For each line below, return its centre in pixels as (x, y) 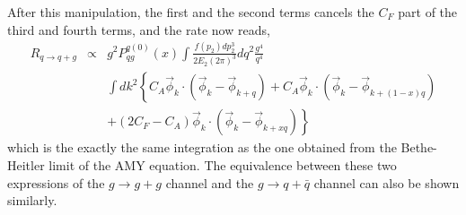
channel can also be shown (387, 182)
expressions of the (56, 182)
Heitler (26, 165)
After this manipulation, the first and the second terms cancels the (191, 12)
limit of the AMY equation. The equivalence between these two (223, 165)
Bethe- (419, 147)
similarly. (32, 200)
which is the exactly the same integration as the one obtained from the (202, 147)
